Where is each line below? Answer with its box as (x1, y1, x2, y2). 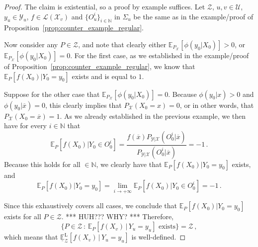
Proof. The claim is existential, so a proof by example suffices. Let (4, 1, 205, 11)
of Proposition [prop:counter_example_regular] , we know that (4, 61, 195, 71)
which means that (4, 232, 58, 242)
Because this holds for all (4, 159, 81, 169)
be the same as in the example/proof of (133, 11, 254, 21)
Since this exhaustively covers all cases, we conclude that (4, 200, 177, 211)
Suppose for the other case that (4, 88, 100, 99)
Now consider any (4, 39, 58, 49)
